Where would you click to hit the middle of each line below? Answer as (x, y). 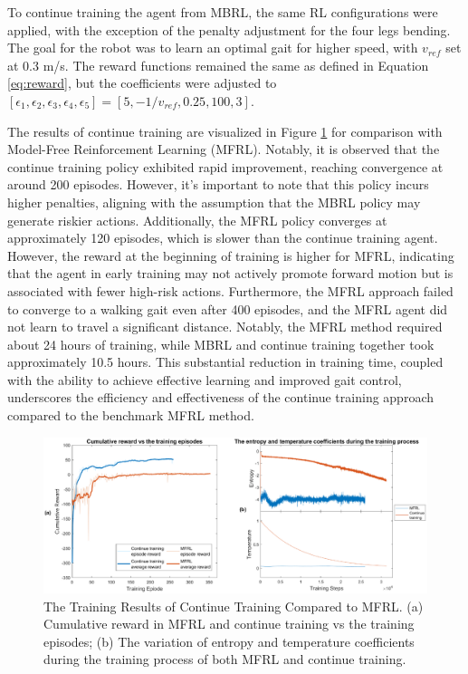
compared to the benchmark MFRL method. (131, 415)
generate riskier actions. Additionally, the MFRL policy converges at (197, 220)
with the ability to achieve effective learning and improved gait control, (205, 379)
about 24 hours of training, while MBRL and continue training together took (221, 344)
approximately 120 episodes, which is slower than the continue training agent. (223, 238)
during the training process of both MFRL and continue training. (225, 659)
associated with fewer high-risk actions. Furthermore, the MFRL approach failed (230, 290)
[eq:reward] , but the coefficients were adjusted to (142, 83)
